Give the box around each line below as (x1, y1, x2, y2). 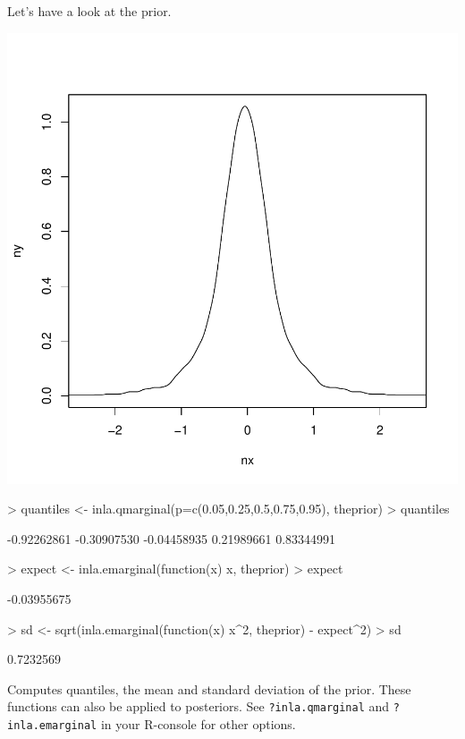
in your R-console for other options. (100, 715, 296, 733)
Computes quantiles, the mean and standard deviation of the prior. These (7, 679, 411, 698)
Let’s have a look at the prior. (7, 2, 172, 20)
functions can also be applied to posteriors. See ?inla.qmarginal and (7, 697, 390, 716)
